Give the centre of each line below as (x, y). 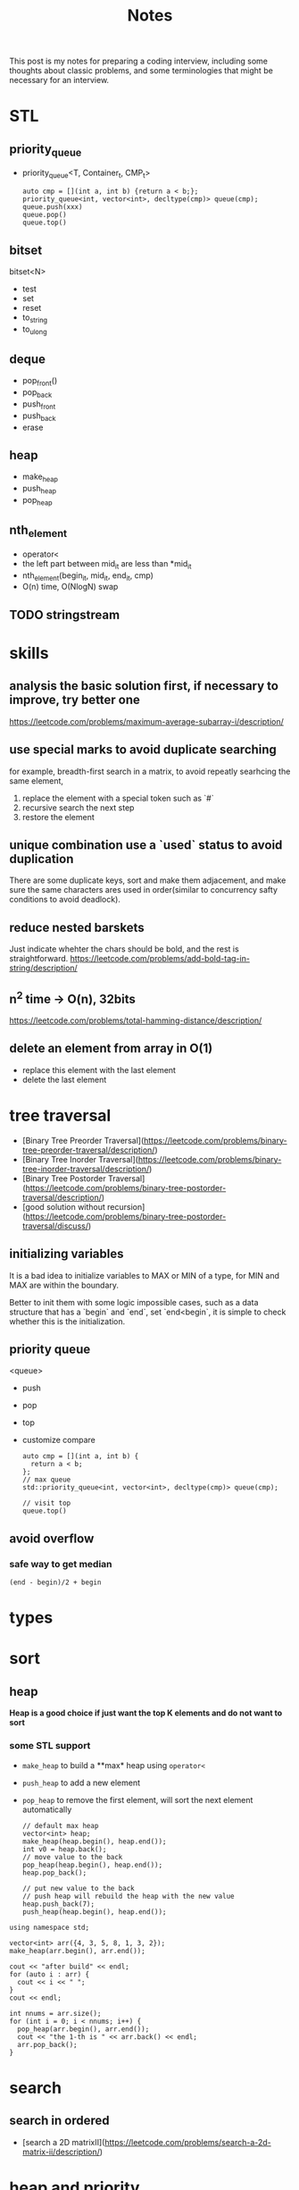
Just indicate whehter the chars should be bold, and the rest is (124, 949)
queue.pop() (44, 215)
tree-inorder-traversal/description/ (86, 1169)
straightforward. (39, 959)
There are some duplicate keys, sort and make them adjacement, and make (148, 880)
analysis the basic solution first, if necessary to (144, 686)
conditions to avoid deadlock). (65, 900)
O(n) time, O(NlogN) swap (70, 587)
